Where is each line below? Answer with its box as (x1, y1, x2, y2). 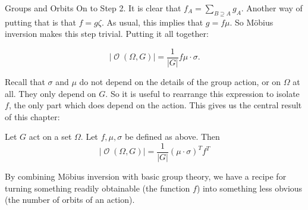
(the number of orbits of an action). (5, 193, 135, 206)
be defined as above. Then (124, 130, 220, 143)
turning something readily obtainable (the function (5, 181, 190, 194)
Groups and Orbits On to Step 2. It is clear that (5, 2, 181, 14)
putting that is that (5, 15, 76, 28)
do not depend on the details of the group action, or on (79, 76, 281, 88)
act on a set (29, 130, 72, 143)
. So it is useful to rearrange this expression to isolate (105, 87, 300, 99)
